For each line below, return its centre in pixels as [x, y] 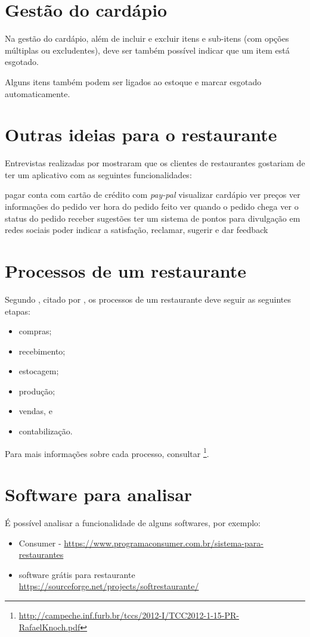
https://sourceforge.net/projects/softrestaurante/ [109, 586]
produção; [37, 391]
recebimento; [42, 351]
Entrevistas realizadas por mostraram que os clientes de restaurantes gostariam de [155, 163]
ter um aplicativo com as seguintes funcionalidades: [98, 174]
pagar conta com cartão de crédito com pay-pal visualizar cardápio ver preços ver [153, 195]
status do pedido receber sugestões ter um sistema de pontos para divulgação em [153, 218]
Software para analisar [99, 494]
